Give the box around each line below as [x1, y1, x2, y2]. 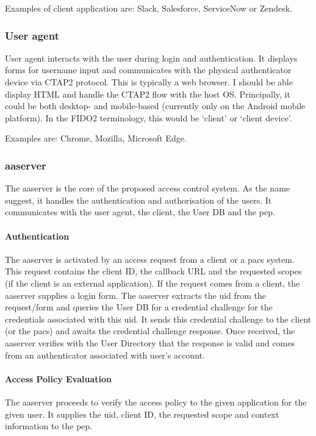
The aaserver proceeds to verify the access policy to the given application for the [5, 395, 307, 408]
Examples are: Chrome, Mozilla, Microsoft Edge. [5, 132, 187, 145]
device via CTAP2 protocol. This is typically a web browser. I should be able [5, 76, 293, 88]
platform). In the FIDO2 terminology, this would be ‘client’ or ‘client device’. [5, 111, 292, 124]
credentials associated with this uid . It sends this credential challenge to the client [5, 312, 312, 325]
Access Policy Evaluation [5, 372, 112, 385]
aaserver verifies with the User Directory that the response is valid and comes [5, 336, 295, 349]
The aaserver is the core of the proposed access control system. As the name [5, 182, 290, 195]
